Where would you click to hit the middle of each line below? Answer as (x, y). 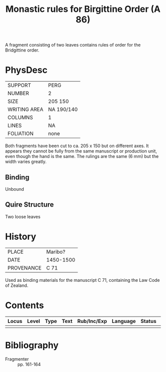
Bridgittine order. (22, 50)
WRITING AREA (25, 109)
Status (148, 321)
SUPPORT (19, 85)
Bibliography (32, 345)
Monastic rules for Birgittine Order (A (83, 9)
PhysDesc (26, 70)
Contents (25, 305)
